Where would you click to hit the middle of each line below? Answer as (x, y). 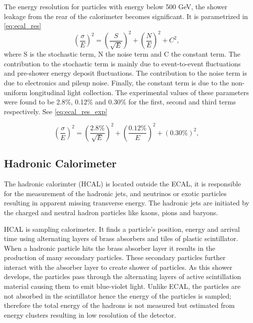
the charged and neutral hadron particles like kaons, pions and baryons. (111, 212)
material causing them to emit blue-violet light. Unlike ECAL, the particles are (122, 286)
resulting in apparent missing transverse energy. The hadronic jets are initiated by (127, 203)
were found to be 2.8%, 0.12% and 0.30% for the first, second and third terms (120, 102)
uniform (16, 92)
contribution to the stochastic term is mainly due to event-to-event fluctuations (122, 63)
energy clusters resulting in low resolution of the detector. (90, 314)
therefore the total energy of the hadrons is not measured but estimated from (119, 305)
